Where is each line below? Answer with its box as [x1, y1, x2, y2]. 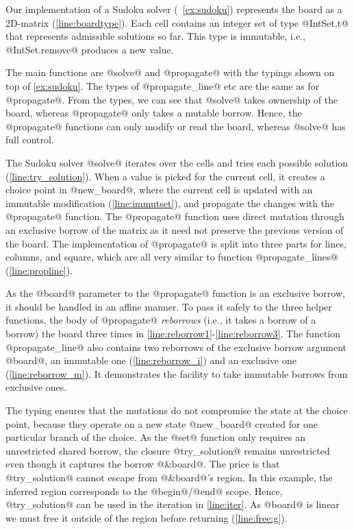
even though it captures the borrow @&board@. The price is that [5, 457, 280, 471]
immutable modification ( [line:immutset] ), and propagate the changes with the [5, 195, 335, 210]
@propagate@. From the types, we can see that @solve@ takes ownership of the [5, 92, 338, 106]
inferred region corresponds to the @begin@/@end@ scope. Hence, [5, 483, 283, 498]
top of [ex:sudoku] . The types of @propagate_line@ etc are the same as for [5, 78, 320, 93]
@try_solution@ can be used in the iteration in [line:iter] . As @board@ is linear [5, 497, 340, 511]
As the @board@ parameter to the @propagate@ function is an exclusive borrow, [5, 286, 345, 300]
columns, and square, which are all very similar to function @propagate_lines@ [5, 250, 338, 264]
